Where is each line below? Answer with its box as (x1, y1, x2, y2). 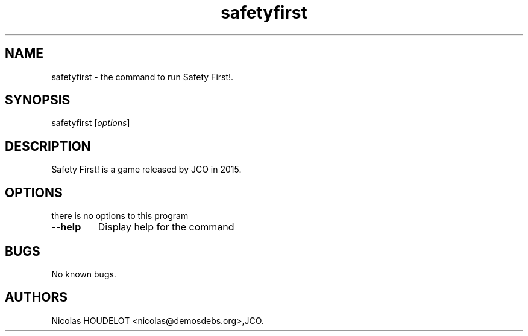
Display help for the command (98, 221, 234, 233)
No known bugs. (51, 268, 116, 279)
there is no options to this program (51, 211, 189, 221)
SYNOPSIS (5, 92, 71, 108)
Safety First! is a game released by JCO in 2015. (51, 164, 242, 175)
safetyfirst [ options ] (51, 118, 130, 128)
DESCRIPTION (5, 138, 91, 154)
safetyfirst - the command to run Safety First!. (51, 71, 234, 82)
